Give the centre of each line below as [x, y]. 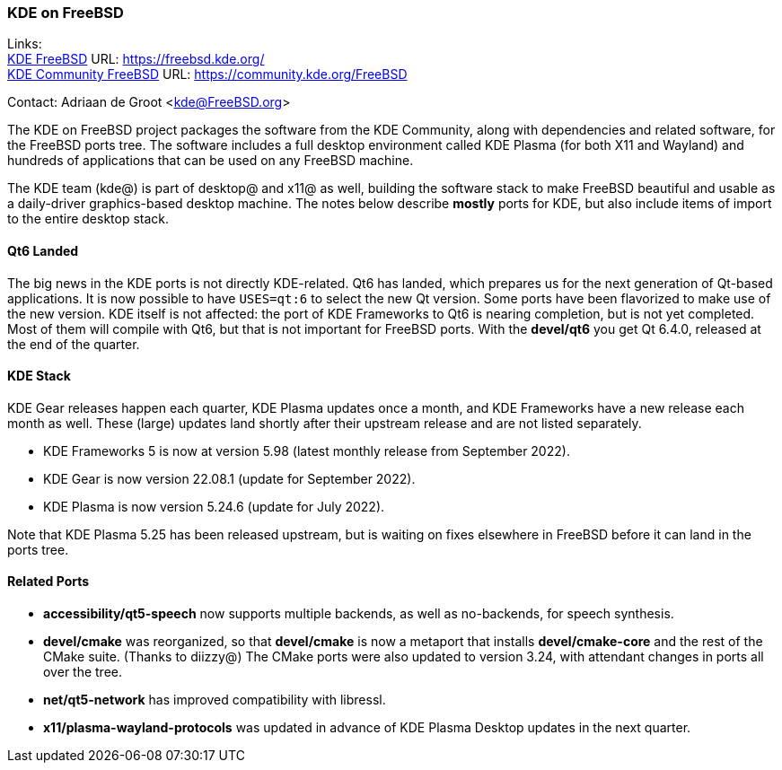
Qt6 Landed [43, 250]
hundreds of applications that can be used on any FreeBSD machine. [211, 161]
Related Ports [48, 582]
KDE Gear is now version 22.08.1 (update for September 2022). [229, 478]
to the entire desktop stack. [88, 219]
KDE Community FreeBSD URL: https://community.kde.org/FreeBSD [207, 74]
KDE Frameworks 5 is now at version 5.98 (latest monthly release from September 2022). [307, 451]
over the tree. [83, 672]
